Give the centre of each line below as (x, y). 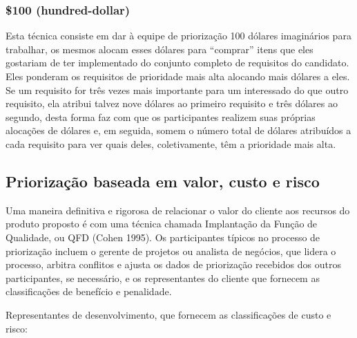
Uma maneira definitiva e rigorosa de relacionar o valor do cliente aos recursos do (178, 210)
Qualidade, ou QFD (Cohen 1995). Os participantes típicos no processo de (163, 237)
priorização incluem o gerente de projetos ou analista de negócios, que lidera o (171, 251)
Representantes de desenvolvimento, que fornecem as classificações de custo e (168, 314)
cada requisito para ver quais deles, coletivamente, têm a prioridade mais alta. (171, 143)
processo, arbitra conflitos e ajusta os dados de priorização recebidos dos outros (173, 264)
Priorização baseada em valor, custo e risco (163, 181)
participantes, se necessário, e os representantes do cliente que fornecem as (163, 278)
